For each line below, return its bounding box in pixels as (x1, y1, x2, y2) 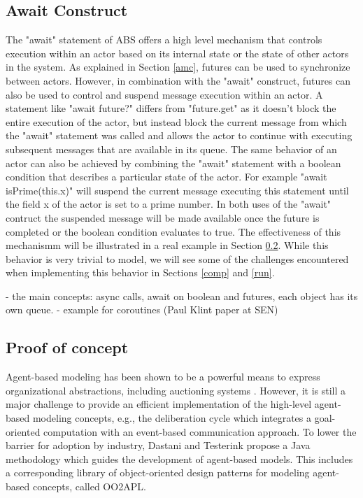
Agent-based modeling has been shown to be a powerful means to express (6, 369, 320, 384)
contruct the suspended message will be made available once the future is (6, 210, 320, 225)
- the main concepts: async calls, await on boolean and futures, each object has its (6, 288, 358, 303)
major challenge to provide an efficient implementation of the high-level (6, 397, 312, 411)
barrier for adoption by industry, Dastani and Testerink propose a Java (6, 438, 311, 453)
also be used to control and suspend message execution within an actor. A (6, 87, 323, 101)
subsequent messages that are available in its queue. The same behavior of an (6, 141, 337, 156)
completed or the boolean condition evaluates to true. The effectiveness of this (6, 224, 341, 239)
